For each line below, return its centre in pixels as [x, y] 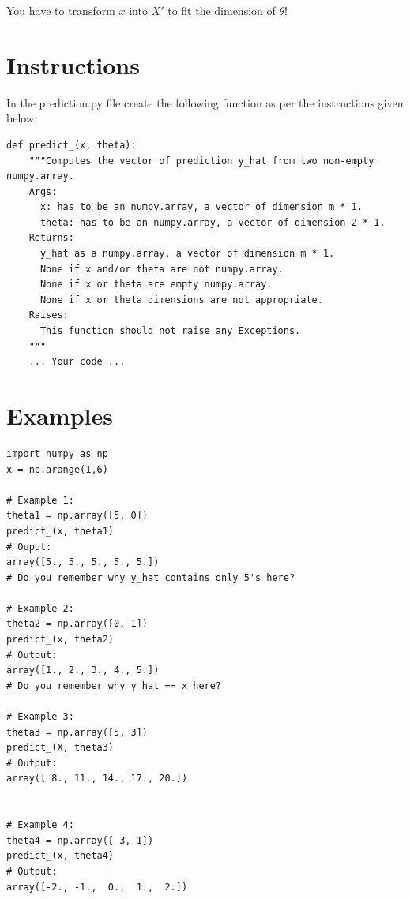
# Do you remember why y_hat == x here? [114, 685]
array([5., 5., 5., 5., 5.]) [83, 562]
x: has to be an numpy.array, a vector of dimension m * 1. [201, 207]
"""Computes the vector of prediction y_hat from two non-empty [201, 161]
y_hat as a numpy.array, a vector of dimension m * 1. [187, 254]
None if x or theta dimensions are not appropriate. [181, 300]
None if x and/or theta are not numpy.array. [162, 269]
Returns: [51, 238]
